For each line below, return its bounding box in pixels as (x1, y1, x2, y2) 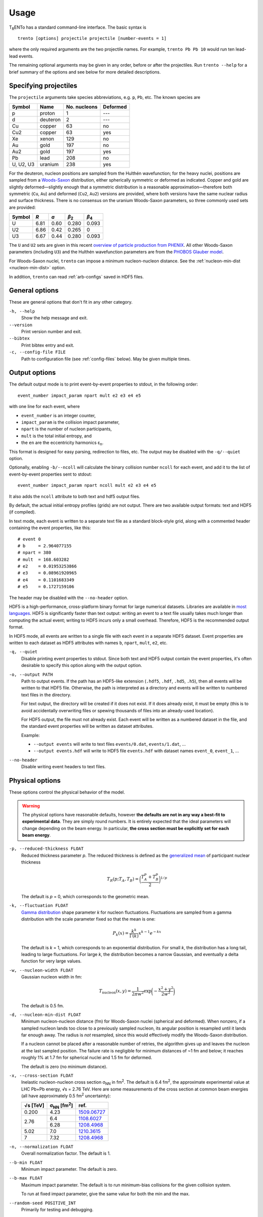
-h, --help (9, 308, 35, 314)
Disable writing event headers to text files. (21, 764, 106, 770)
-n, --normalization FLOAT (9, 1144, 74, 1149)
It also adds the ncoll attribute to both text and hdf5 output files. (9, 493, 141, 499)
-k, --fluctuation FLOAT (9, 903, 68, 908)
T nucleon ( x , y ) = (99, 988, 131, 995)
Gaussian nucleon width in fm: (21, 974, 82, 980)
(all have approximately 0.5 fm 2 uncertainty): (21, 1092, 111, 1099)
